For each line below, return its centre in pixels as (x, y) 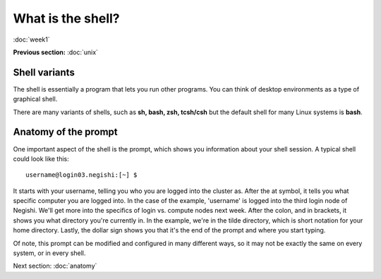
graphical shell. (35, 99)
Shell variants (44, 72)
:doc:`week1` (31, 39)
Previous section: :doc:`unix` (56, 52)
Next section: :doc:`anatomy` (55, 266)
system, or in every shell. (49, 253)
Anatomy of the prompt (65, 132)
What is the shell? (66, 18)
